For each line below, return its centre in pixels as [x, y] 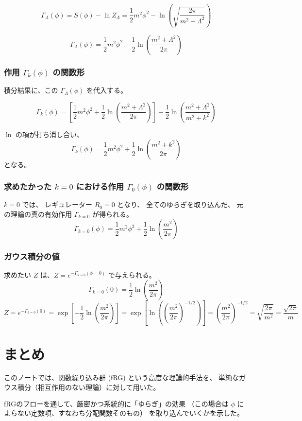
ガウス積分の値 [32, 256]
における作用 [100, 186]
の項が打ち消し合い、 [50, 134]
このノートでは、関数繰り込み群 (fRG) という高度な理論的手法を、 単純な [122, 377]
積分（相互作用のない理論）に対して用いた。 [89, 387]
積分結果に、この [31, 90]
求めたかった [28, 186]
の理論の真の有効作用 [38, 214]
